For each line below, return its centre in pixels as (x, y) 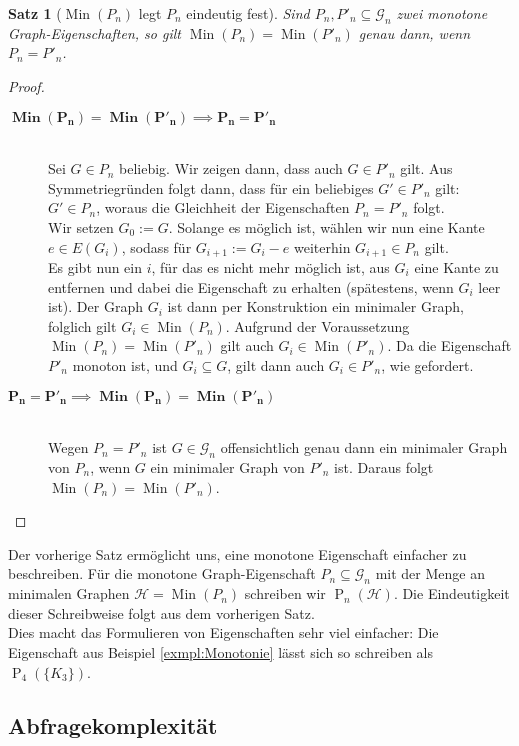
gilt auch (247, 345)
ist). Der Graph (95, 306)
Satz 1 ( (35, 13)
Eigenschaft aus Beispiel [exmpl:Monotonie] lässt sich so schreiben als (220, 651)
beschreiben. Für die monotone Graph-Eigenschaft (162, 573)
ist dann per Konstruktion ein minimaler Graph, (315, 306)
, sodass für (156, 246)
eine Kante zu (456, 267)
